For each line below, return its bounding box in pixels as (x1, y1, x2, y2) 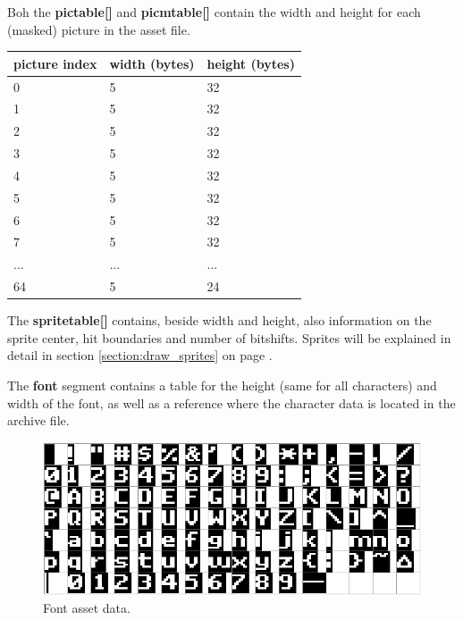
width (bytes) (109, 54, 195, 72)
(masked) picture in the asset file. (7, 20, 190, 38)
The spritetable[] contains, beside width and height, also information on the (7, 311, 432, 330)
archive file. (7, 411, 70, 430)
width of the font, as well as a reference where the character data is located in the (7, 393, 456, 412)
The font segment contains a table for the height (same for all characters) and (7, 376, 437, 394)
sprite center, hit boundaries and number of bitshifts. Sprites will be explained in (7, 328, 451, 347)
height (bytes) (206, 54, 295, 72)
